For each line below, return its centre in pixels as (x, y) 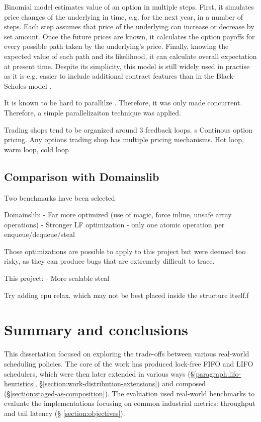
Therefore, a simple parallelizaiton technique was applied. (93, 112)
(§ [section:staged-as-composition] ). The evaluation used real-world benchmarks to (129, 393)
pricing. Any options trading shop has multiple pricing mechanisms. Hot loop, (124, 139)
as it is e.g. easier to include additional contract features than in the (109, 76)
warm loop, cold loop (36, 149)
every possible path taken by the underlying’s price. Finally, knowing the (116, 46)
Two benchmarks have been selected (60, 197)
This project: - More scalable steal (57, 278)
